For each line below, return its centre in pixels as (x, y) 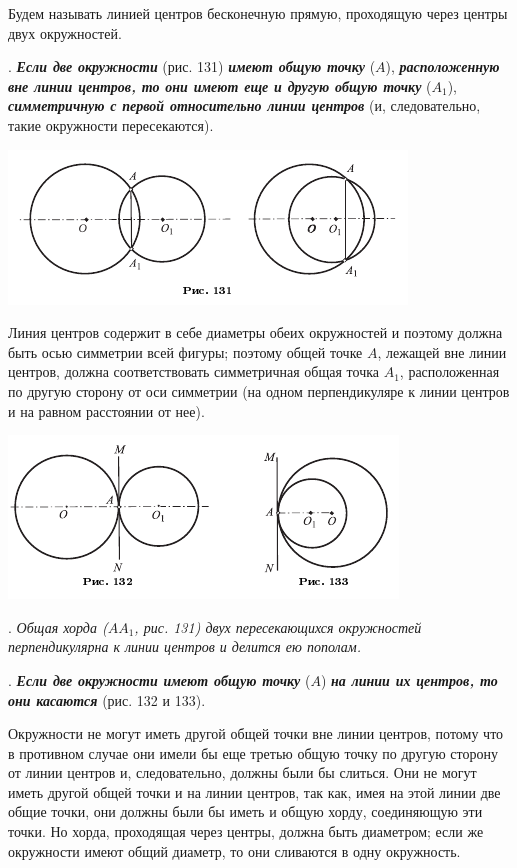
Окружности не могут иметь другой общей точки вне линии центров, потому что (256, 733)
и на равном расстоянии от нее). (106, 410)
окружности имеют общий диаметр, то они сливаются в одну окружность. (234, 850)
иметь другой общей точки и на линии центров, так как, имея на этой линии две (254, 791)
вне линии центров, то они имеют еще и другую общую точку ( (220, 85)
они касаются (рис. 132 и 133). (107, 699)
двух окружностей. (65, 32)
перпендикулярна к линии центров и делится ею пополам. (185, 646)
